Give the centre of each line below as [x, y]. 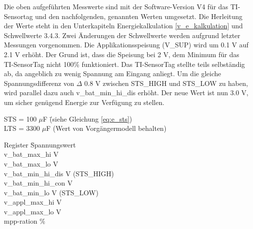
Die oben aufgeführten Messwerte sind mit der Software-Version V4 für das [116, 6]
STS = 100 [20, 118]
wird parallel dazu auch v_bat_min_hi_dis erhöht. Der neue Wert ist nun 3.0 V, [126, 93]
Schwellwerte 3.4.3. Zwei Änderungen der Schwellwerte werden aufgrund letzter [122, 35]
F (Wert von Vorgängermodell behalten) [106, 128]
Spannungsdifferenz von [39, 83]
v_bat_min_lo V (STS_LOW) [51, 192]
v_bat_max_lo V [31, 163]
